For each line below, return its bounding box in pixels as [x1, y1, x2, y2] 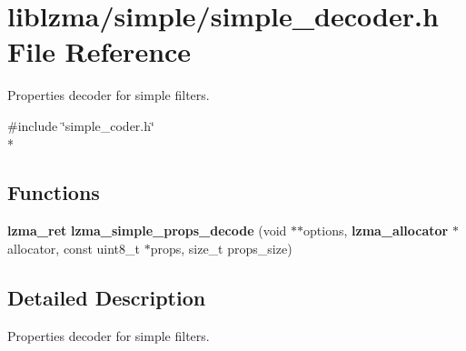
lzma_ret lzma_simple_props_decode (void [7, 221, 287, 240]
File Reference [7, 33, 192, 70]
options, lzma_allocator [303, 221, 449, 240]
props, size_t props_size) [150, 238, 292, 257]
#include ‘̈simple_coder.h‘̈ [7, 115, 154, 135]
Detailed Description [7, 283, 206, 311]
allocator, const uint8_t [7, 238, 140, 257]
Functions [7, 178, 100, 206]
